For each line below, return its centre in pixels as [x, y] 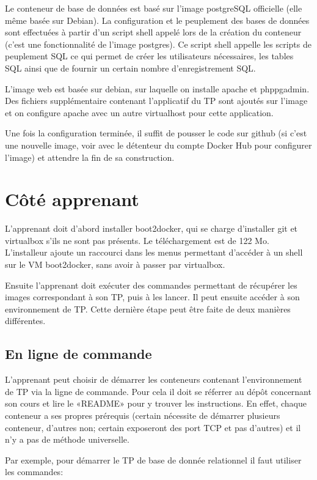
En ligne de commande [78, 354]
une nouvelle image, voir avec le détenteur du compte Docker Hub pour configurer [158, 145]
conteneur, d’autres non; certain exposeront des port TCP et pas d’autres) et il [153, 427]
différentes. [25, 321]
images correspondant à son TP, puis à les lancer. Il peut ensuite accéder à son [152, 297]
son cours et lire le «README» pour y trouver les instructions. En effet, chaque [156, 403]
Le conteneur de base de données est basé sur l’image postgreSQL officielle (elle [154, 8]
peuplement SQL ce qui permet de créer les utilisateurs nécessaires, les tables [149, 56]
